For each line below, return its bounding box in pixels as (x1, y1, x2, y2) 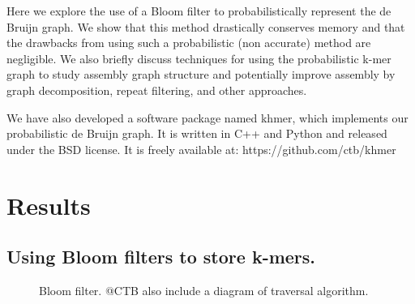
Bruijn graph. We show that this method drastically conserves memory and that (6, 18, 405, 35)
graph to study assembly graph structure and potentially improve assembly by (6, 66, 396, 83)
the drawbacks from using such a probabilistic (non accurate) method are (6, 34, 371, 51)
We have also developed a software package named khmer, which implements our (6, 109, 409, 126)
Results (6, 188, 91, 221)
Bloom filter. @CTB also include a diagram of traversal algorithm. (39, 281, 369, 298)
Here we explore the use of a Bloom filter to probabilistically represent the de (6, 2, 391, 19)
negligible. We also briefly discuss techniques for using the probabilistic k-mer (6, 49, 391, 66)
